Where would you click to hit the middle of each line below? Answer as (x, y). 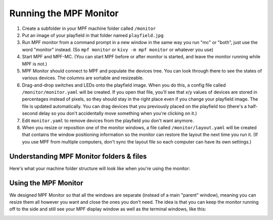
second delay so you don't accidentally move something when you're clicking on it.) (109, 114)
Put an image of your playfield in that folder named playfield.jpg (93, 35)
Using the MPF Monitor (46, 183)
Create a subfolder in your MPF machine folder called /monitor (89, 28)
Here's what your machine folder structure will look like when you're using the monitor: (100, 168)
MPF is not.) (35, 64)
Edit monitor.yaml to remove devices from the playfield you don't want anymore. (108, 120)
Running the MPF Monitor (64, 13)
